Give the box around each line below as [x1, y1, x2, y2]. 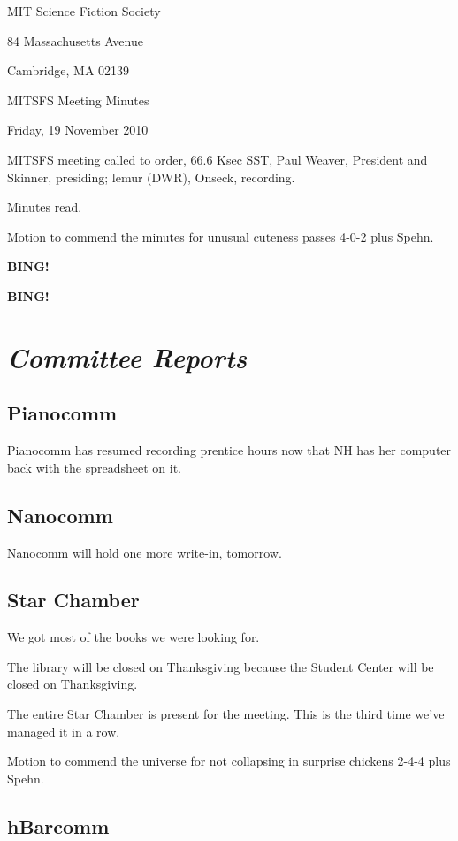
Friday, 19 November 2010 [7, 120, 149, 139]
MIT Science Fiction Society [7, 2, 161, 19]
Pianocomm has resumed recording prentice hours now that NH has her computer [7, 441, 452, 459]
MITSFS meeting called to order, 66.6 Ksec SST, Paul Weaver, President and [7, 150, 428, 168]
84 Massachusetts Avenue [7, 31, 143, 50]
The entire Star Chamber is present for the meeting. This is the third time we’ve [7, 705, 445, 723]
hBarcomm [7, 812, 110, 839]
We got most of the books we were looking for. [7, 628, 260, 646]
